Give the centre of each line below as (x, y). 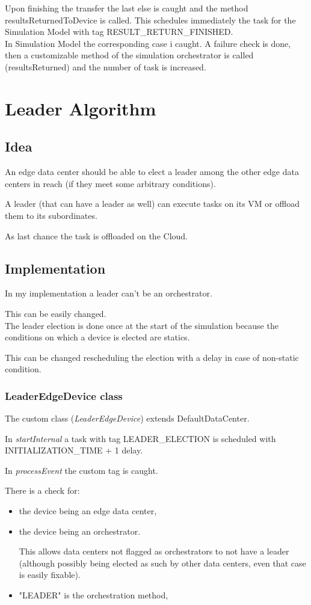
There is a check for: (42, 490)
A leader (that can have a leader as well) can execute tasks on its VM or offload (152, 204)
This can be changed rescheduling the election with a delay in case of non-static (152, 357)
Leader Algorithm (81, 108)
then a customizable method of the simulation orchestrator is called (129, 55)
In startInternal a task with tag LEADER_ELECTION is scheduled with (140, 438)
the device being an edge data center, (88, 511)
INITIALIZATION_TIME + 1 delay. (74, 450)
